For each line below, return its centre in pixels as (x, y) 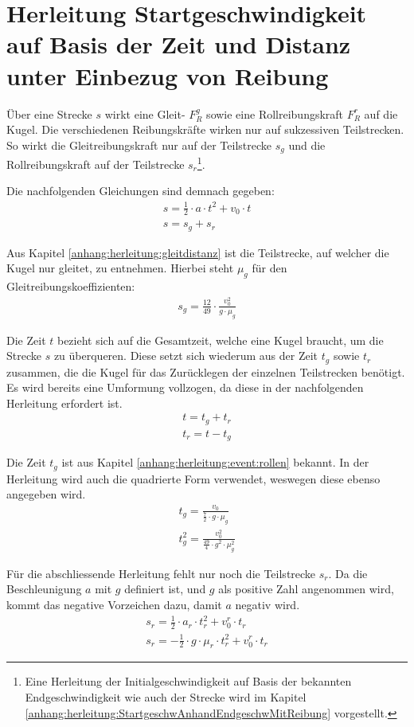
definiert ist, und (165, 589)
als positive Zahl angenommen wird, (306, 589)
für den (269, 268)
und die (307, 145)
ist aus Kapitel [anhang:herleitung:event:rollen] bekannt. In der (215, 462)
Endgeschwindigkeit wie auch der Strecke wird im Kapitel (166, 696)
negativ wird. (268, 605)
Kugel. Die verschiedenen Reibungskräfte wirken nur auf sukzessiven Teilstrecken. (205, 129)
